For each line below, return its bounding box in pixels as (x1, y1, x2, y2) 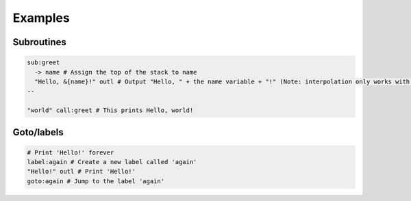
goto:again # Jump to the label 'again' (27, 177, 164, 185)
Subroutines (12, 36, 66, 48)
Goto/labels (12, 126, 64, 138)
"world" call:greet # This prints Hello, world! (27, 107, 194, 114)
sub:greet (27, 59, 60, 66)
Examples (12, 10, 70, 25)
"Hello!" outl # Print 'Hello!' (27, 167, 136, 176)
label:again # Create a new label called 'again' (27, 158, 197, 166)
